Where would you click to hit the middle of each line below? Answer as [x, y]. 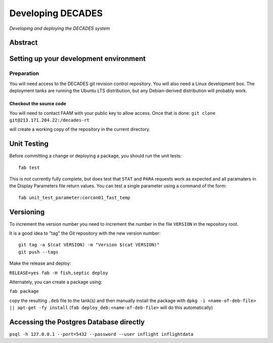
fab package [24, 291]
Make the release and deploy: [40, 264]
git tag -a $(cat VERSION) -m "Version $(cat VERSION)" [89, 245]
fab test [29, 167]
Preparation [24, 73]
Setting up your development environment [78, 59]
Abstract [24, 43]
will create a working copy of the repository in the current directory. [80, 130]
